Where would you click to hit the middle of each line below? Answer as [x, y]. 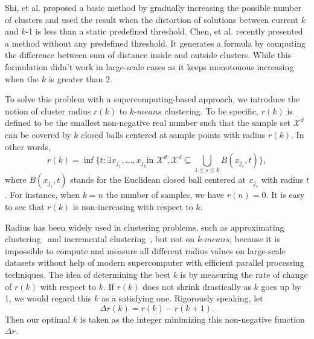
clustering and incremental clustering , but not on [100, 239]
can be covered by [38, 134]
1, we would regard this [48, 298]
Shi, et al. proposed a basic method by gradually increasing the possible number [153, 7]
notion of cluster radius [48, 110]
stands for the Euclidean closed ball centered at [158, 179]
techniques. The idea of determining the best [88, 275]
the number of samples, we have [165, 195]
